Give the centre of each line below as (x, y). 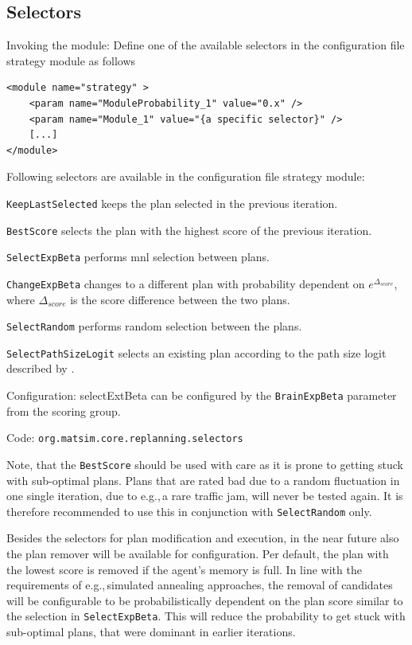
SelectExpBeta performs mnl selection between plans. (138, 257)
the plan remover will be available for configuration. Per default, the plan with (198, 554)
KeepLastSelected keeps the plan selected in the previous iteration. (172, 203)
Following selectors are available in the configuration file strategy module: (186, 176)
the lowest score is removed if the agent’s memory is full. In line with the (184, 569)
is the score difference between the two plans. (180, 299)
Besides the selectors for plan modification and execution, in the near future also (203, 538)
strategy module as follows (71, 60)
